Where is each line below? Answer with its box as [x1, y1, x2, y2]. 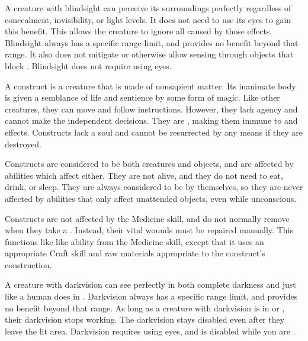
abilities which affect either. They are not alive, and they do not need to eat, [5, 169, 283, 181]
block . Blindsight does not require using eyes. [5, 59, 172, 72]
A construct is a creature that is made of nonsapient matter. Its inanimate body [5, 79, 296, 92]
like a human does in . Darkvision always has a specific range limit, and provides [5, 290, 298, 303]
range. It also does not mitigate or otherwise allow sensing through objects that [5, 48, 294, 60]
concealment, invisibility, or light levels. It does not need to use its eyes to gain [5, 13, 291, 25]
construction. [5, 258, 52, 271]
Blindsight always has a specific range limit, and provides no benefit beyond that [5, 36, 299, 49]
